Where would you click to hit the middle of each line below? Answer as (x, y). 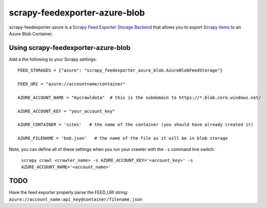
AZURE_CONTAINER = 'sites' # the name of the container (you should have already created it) (136, 125)
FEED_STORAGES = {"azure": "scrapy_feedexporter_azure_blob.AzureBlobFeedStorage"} (120, 71)
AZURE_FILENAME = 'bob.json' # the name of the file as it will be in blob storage (123, 138)
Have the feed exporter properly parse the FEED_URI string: (69, 192)
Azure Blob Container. (31, 33)
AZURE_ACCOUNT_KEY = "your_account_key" (66, 111)
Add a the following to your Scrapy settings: (53, 59)
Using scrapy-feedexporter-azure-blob (70, 48)
